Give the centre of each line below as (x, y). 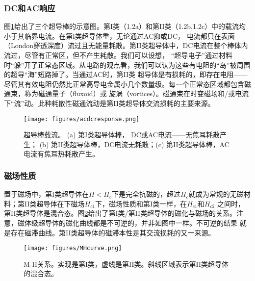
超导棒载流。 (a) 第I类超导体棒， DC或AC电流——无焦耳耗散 (122, 135)
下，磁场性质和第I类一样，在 (141, 203)
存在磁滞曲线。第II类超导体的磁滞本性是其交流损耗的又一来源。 (113, 232)
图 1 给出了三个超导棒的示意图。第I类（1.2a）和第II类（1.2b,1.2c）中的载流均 (125, 26)
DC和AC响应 (30, 8)
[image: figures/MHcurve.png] (73, 248)
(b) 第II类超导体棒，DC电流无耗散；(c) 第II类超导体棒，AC (134, 144)
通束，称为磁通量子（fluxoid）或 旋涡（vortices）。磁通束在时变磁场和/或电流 (127, 93)
